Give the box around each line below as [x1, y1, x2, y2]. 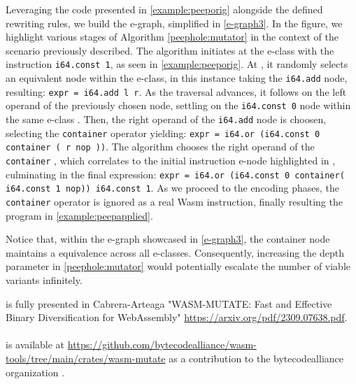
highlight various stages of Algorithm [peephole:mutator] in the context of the [6, 29, 339, 44]
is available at [6, 337, 65, 352]
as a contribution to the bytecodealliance [169, 350, 344, 365]
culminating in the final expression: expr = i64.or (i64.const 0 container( [6, 166, 345, 181]
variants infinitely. [6, 272, 83, 287]
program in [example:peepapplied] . [6, 208, 153, 222]
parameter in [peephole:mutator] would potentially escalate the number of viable [6, 259, 351, 273]
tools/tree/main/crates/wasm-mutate [6, 350, 166, 365]
